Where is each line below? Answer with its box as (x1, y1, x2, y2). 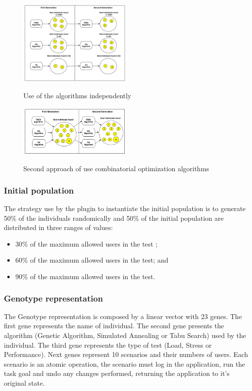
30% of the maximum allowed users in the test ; (15, 238, 158, 249)
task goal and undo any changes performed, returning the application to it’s (4, 368, 230, 378)
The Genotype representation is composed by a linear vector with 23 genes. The (4, 311, 242, 321)
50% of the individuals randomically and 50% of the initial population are (4, 213, 224, 223)
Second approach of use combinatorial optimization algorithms (23, 163, 209, 174)
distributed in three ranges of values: (4, 222, 113, 232)
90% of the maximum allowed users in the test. (15, 271, 155, 282)
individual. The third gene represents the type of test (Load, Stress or (4, 339, 212, 350)
